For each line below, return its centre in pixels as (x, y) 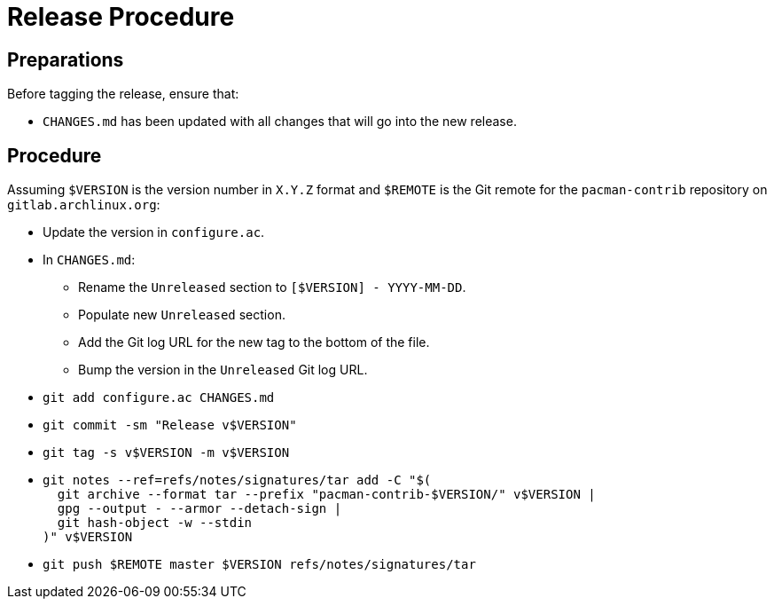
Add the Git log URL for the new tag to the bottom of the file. (254, 342)
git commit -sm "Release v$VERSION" (170, 425)
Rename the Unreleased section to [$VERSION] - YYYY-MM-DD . (272, 287)
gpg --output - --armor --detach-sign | (199, 509)
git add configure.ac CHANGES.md (159, 398)
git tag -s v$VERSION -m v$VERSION (166, 453)
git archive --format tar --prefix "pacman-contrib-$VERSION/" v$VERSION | (326, 495)
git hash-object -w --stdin (155, 523)
